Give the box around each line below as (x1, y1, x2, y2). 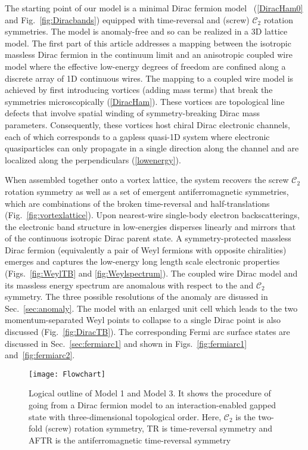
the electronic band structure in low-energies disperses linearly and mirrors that (5, 220, 296, 232)
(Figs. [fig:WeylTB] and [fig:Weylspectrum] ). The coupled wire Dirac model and (5, 267, 298, 280)
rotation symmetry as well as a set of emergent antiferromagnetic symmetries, (5, 185, 289, 197)
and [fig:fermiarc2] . (5, 349, 75, 361)
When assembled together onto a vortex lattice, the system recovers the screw (5, 173, 289, 186)
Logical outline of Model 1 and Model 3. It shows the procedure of (29, 387, 271, 399)
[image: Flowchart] (29, 370, 105, 378)
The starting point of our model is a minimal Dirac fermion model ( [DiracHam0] (5, 2, 303, 14)
